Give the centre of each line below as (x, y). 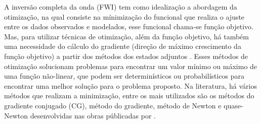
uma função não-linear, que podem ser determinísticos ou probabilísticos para (124, 76)
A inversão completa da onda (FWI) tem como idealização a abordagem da (121, 7)
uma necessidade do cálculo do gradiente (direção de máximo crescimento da (123, 46)
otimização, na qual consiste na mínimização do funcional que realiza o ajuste (124, 16)
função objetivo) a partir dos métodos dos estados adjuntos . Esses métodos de (126, 56)
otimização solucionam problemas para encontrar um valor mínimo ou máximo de (131, 66)
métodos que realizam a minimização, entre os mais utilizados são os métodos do (129, 96)
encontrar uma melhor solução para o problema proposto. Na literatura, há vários (130, 85)
